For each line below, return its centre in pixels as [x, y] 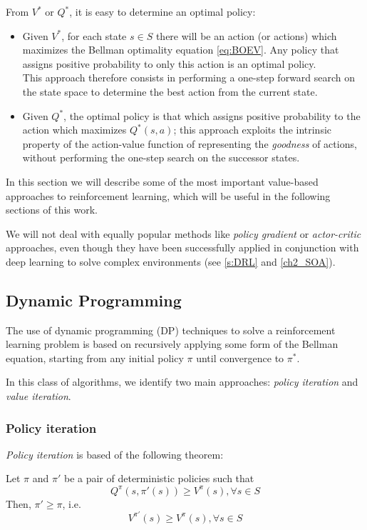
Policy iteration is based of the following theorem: [115, 454]
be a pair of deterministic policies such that [159, 478]
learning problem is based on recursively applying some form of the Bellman [172, 344]
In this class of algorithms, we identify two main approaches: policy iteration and [182, 382]
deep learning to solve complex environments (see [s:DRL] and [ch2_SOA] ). [171, 261]
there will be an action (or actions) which [246, 35]
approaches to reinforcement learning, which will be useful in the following [168, 195]
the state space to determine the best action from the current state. [170, 91]
